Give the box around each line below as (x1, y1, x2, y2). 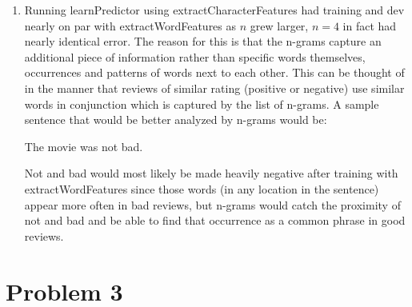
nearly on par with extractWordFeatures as (24, 17, 237, 34)
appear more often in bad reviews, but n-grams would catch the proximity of (24, 196, 401, 213)
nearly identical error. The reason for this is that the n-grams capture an (24, 33, 382, 50)
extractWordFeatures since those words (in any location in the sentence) (24, 180, 379, 197)
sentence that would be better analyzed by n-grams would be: (24, 111, 327, 128)
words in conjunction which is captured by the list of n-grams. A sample (24, 95, 379, 112)
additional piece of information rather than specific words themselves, (24, 48, 366, 65)
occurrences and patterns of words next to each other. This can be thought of (24, 64, 405, 81)
